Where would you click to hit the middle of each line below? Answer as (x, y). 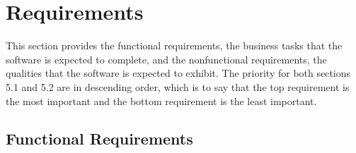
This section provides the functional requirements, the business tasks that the (174, 45)
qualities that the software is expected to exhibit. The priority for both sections (178, 73)
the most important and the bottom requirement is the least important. (161, 100)
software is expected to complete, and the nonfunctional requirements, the (166, 59)
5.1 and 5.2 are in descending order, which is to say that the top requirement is (178, 86)
